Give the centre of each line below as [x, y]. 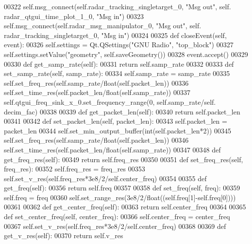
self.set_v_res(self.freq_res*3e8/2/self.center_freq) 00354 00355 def [105, 178]
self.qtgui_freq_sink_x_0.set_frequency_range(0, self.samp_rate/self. [110, 102]
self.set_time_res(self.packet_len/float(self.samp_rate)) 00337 [97, 92]
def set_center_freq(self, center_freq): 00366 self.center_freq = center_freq [117, 216]
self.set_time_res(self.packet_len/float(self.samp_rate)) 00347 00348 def [112, 149]
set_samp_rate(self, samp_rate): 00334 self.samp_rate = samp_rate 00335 [117, 73]
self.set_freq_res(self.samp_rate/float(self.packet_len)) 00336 [96, 83]
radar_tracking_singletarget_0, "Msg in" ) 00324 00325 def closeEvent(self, [115, 35]
